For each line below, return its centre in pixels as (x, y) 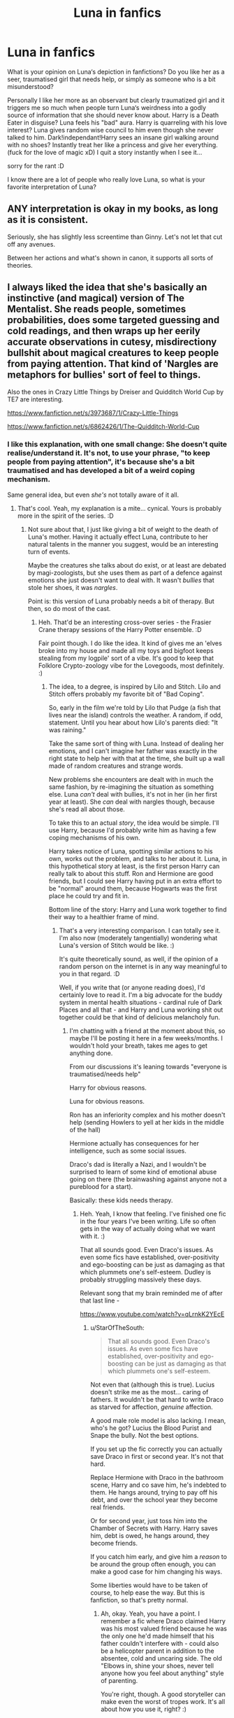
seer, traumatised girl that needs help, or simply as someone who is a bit (111, 79)
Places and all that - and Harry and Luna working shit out (141, 1010)
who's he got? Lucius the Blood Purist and (151, 1428)
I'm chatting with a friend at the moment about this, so (147, 1031)
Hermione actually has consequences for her (134, 1143)
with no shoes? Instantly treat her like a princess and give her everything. (112, 144)
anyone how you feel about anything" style (162, 1673)
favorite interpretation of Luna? (52, 186)
